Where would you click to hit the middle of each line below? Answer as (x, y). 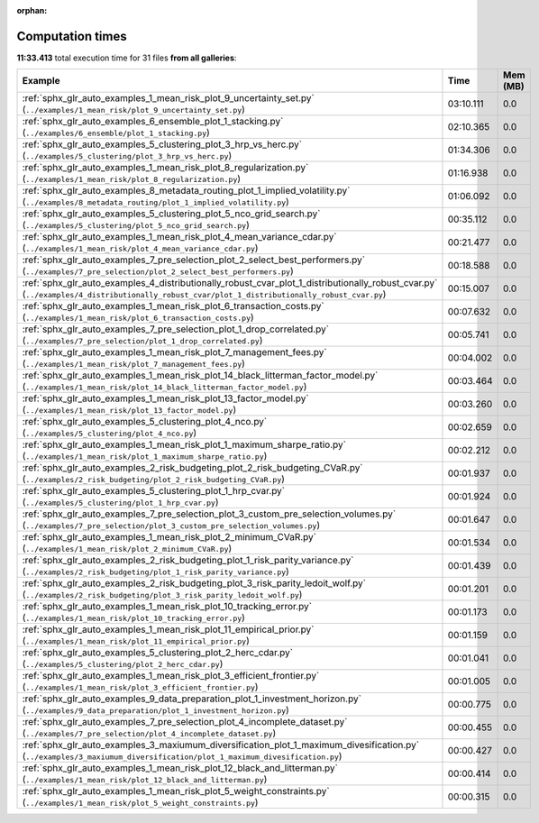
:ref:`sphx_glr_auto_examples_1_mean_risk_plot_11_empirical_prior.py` (168, 629)
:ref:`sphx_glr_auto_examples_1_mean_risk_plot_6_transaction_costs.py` (173, 306)
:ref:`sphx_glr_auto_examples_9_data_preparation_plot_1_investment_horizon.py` (192, 699)
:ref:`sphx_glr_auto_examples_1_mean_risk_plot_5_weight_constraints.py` (176, 791)
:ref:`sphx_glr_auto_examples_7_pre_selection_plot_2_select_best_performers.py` (193, 260)
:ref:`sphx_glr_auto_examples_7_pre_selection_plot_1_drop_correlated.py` (175, 329)
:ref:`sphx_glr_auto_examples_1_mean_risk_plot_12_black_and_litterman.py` (180, 768)
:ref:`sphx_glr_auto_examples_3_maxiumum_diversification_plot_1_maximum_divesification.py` (220, 745)
